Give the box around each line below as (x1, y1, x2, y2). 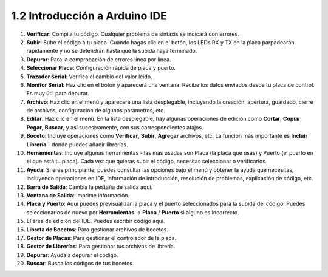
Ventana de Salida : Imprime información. (26, 191, 130, 199)
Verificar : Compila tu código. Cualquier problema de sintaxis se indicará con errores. (26, 30, 239, 38)
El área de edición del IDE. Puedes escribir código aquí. (26, 217, 165, 225)
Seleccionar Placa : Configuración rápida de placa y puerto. (26, 64, 176, 72)
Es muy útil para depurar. (26, 90, 89, 97)
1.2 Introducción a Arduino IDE (11, 9, 167, 22)
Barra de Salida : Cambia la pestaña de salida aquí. (26, 183, 153, 191)
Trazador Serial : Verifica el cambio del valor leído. (26, 73, 152, 80)
